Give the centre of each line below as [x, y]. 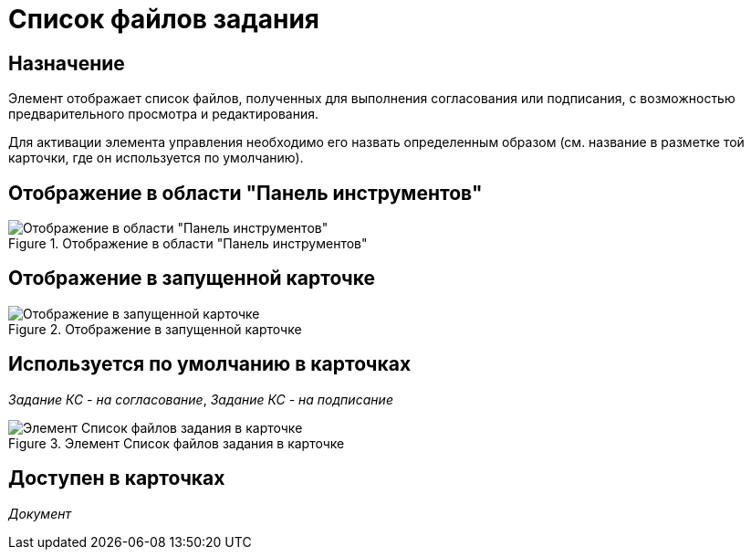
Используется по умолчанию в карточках [210, 364]
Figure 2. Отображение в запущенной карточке [155, 329]
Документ [40, 513]
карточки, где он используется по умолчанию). [156, 158]
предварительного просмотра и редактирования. [163, 114]
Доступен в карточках [117, 478]
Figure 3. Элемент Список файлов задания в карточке [177, 443]
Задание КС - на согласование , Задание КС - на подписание [201, 399]
